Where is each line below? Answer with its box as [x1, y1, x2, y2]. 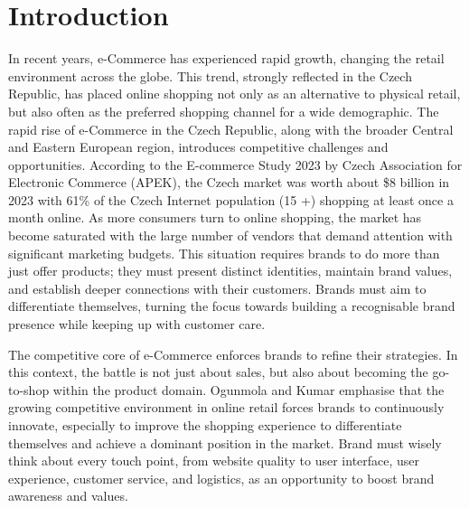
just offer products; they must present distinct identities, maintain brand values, [8, 261, 453, 280]
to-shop [8, 380, 50, 399]
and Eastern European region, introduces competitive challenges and [8, 137, 389, 156]
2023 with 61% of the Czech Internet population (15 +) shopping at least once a [8, 190, 454, 209]
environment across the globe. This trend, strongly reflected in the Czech [8, 66, 412, 85]
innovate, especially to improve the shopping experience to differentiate [8, 416, 402, 434]
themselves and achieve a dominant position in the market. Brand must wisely [8, 433, 442, 452]
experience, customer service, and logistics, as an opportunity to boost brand [8, 468, 435, 487]
